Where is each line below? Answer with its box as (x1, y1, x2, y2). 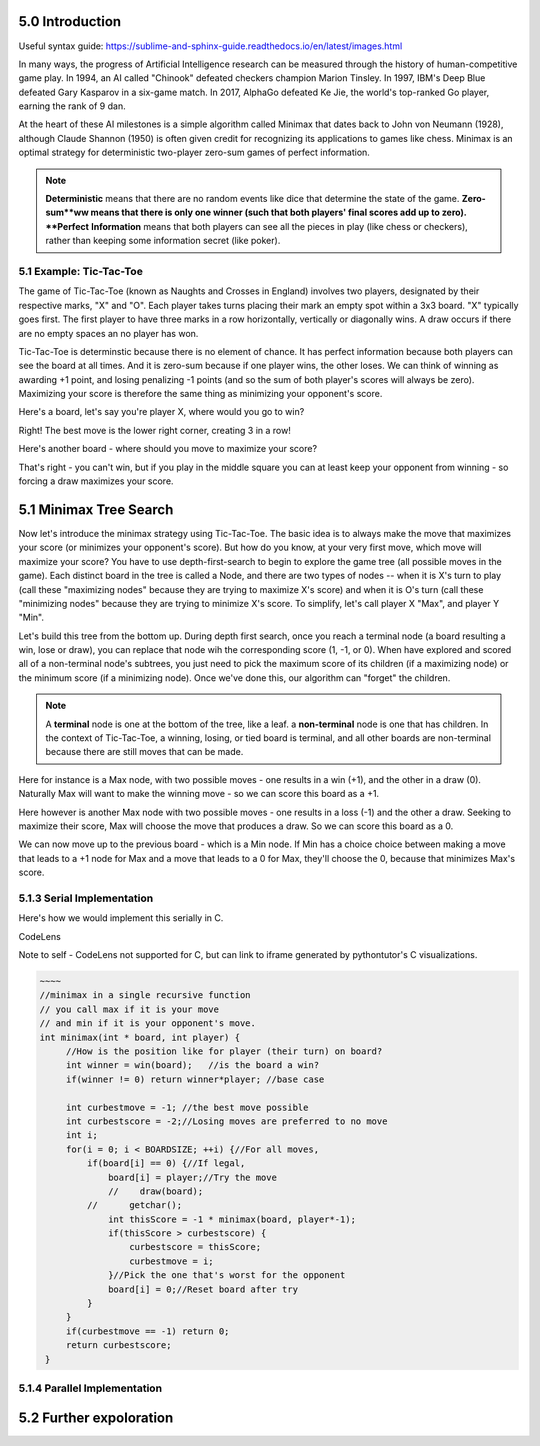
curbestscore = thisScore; (128, 1241, 262, 1253)
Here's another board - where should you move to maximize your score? (18, 443, 318, 455)
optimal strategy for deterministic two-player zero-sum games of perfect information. (18, 146, 370, 159)
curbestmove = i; (128, 1255, 214, 1267)
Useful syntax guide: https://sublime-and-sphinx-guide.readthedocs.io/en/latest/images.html (18, 40, 403, 52)
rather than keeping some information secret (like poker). (45, 235, 281, 247)
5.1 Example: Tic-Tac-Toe (18, 264, 144, 278)
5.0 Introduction (18, 13, 122, 30)
